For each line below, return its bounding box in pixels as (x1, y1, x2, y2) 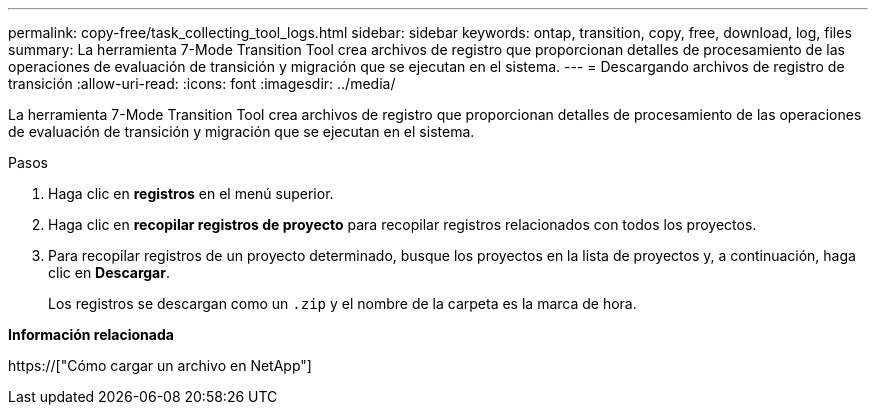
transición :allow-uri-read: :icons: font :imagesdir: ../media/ (8, 75, 396, 92)
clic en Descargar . (48, 264, 170, 281)
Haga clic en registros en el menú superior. (48, 185, 334, 202)
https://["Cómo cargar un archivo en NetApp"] (8, 357, 312, 374)
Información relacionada (8, 326, 174, 343)
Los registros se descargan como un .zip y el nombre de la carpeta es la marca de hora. (48, 295, 637, 312)
